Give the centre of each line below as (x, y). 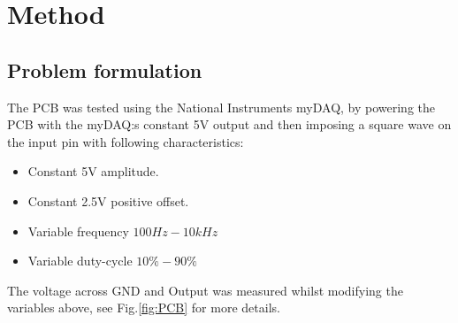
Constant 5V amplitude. (93, 171)
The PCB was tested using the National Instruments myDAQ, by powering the (221, 107)
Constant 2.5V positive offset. (108, 200)
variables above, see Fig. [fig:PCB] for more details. (144, 308)
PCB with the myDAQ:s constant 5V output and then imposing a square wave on (229, 124)
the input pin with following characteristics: (126, 141)
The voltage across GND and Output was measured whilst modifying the (205, 290)
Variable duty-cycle (80, 261)
